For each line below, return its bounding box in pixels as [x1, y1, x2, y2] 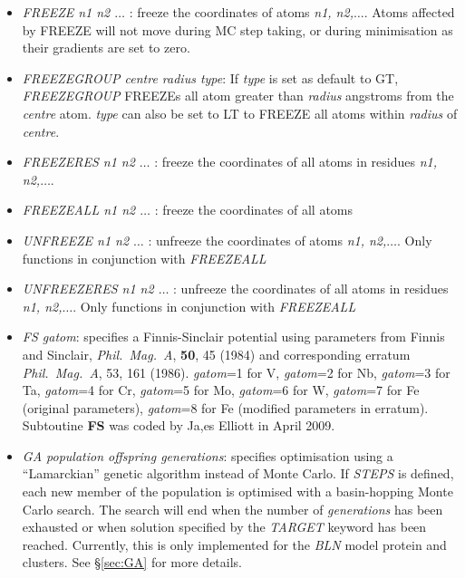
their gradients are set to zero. [22, 38, 190, 57]
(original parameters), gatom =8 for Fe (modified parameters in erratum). [22, 398, 429, 417]
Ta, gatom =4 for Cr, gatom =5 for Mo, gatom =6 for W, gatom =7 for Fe [22, 381, 420, 400]
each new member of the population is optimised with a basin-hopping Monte [22, 482, 453, 501]
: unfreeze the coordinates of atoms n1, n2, [148, 230, 387, 249]
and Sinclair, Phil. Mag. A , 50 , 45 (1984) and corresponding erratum [22, 344, 411, 363]
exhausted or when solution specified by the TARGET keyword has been [22, 517, 427, 536]
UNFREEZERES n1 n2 [22, 279, 154, 298]
